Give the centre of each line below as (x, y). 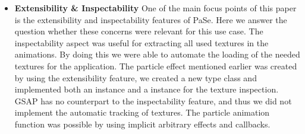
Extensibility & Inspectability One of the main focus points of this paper (155, 8)
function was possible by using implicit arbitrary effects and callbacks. (142, 124)
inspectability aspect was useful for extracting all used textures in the (142, 42)
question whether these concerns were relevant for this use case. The (139, 31)
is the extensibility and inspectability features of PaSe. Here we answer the (151, 19)
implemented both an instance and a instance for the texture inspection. (147, 89)
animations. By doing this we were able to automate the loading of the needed (157, 54)
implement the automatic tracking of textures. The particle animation (142, 112)
